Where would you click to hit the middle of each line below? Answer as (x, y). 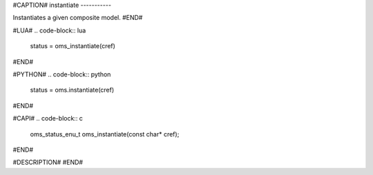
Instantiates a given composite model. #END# (78, 18)
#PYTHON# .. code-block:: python (62, 74)
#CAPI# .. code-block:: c (48, 119)
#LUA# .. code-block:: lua (49, 30)
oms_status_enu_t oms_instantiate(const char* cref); (105, 134)
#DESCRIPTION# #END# (48, 163)
